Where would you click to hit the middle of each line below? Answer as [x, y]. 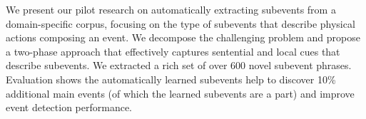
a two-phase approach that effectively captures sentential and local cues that [173, 51]
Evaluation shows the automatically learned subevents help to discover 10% [171, 79]
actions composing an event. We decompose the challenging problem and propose [183, 37]
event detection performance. [69, 107]
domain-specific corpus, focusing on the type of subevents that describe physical [181, 23]
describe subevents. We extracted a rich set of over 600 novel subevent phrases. [179, 65]
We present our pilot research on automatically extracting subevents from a [171, 9]
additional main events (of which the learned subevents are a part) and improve [180, 93]
